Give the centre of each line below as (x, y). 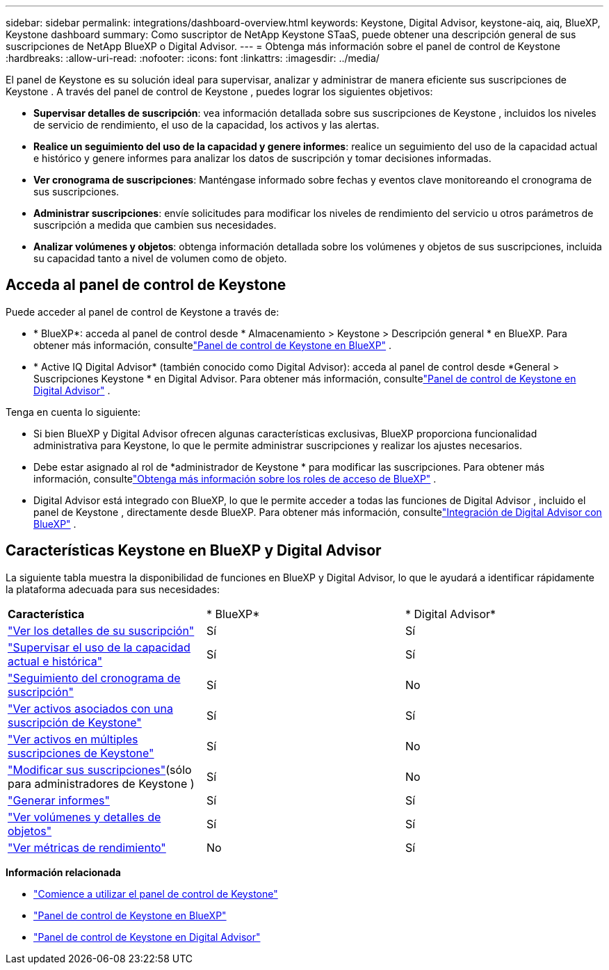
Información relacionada (63, 872)
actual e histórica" (55, 661)
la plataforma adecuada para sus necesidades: (113, 589)
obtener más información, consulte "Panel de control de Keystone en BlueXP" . (213, 345)
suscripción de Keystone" (75, 722)
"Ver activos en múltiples (73, 739)
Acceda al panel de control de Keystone (146, 285)
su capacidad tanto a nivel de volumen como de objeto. (160, 258)
